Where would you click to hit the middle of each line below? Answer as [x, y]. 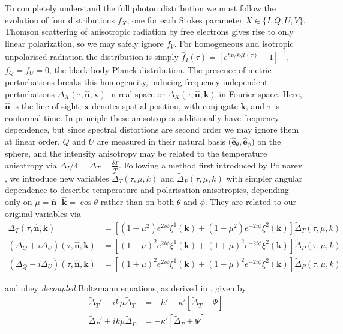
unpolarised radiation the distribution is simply [92, 56]
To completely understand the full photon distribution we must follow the [140, 8]
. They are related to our [250, 202]
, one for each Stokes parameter [185, 19]
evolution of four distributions [60, 19]
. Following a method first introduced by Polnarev [210, 165]
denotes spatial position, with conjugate [165, 105]
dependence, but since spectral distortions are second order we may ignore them [152, 129]
